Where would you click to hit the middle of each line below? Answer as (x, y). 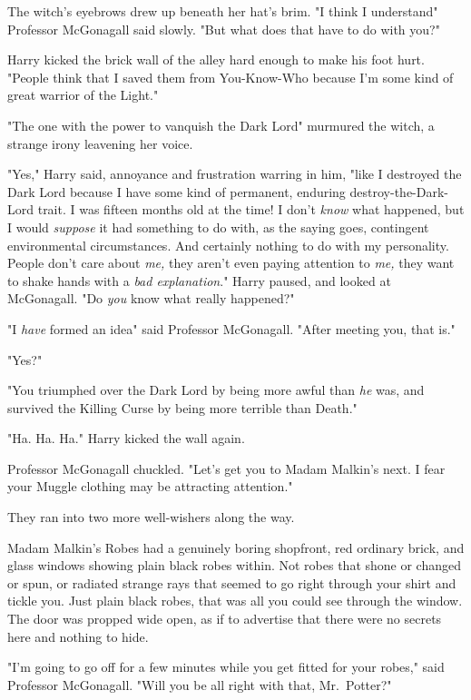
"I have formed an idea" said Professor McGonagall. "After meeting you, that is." (231, 328)
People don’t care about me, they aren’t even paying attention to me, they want (231, 263)
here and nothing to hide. (78, 636)
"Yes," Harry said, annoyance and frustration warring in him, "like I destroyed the (235, 174)
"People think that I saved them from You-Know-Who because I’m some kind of (231, 77)
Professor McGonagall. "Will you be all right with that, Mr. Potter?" (200, 684)
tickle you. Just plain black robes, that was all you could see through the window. (235, 601)
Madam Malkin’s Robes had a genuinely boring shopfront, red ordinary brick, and (236, 547)
